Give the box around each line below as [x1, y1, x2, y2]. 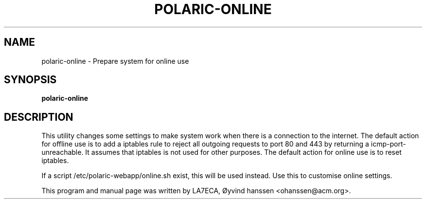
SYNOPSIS [4, 74, 57, 86]
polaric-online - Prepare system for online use [41, 56, 189, 65]
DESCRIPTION [4, 111, 73, 123]
